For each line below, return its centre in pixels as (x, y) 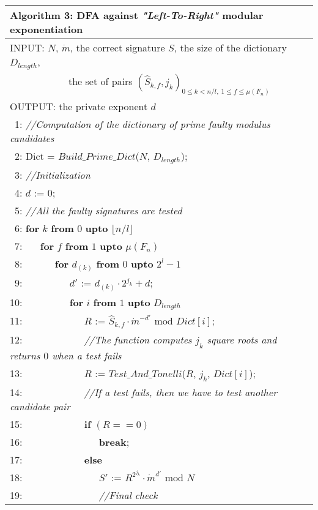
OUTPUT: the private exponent (79, 107)
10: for (47, 302)
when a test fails (87, 355)
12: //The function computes (101, 340)
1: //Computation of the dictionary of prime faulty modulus (142, 124)
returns (25, 355)
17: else (56, 459)
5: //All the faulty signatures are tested (98, 211)
